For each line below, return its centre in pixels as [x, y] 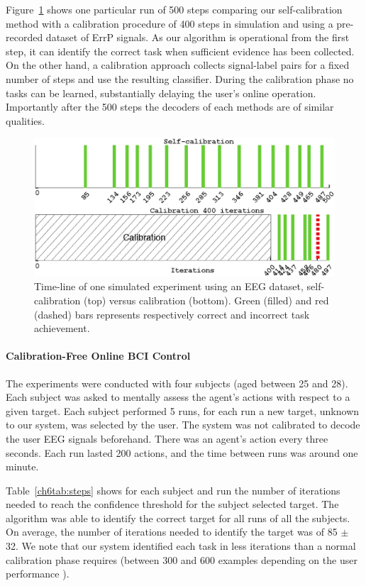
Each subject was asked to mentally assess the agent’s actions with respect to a [178, 397]
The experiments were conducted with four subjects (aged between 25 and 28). [177, 383]
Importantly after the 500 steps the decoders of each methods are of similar [170, 107]
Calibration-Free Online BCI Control [98, 356]
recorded [24, 37]
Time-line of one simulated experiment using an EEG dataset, [169, 286]
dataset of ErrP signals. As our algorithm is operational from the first [198, 37]
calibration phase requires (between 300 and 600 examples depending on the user [182, 559]
